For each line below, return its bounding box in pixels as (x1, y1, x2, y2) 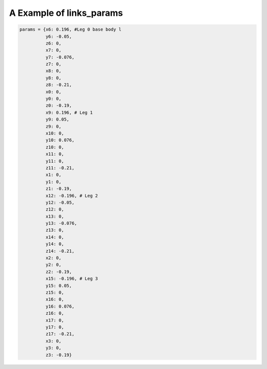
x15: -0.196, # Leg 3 (45, 276, 98, 281)
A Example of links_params (9, 7, 123, 18)
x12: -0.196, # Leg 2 (45, 193, 98, 198)
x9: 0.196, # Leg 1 (45, 109, 93, 115)
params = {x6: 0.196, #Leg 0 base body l (19, 27, 122, 32)
